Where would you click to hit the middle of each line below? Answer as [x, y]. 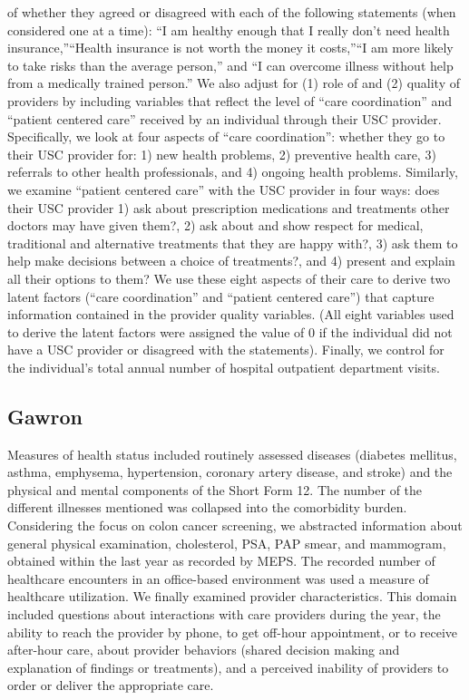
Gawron [45, 416]
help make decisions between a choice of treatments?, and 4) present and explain [231, 261]
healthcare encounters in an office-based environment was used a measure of [218, 578]
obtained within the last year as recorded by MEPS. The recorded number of [221, 561]
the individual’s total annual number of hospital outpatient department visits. [224, 367]
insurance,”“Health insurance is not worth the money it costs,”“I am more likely [230, 48]
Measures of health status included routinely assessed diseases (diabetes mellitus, [232, 454]
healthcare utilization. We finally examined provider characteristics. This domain [232, 596]
